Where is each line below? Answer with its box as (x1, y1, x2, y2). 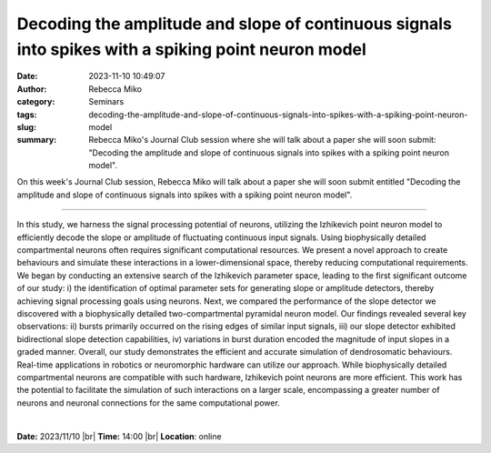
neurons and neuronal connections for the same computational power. (16, 397, 281, 408)
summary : (16, 135, 57, 146)
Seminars (88, 96, 125, 107)
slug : (16, 121, 36, 132)
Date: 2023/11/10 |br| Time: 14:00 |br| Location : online (16, 430, 222, 441)
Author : (16, 83, 47, 95)
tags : (16, 109, 37, 120)
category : (16, 96, 55, 107)
